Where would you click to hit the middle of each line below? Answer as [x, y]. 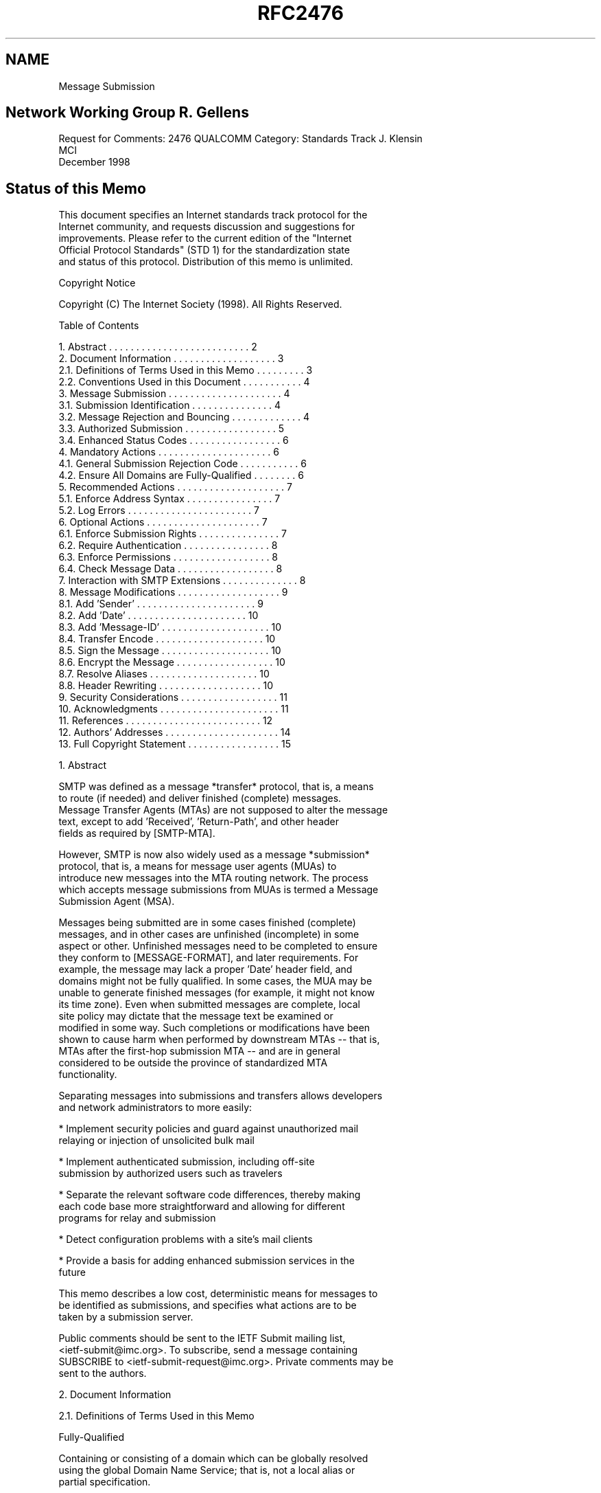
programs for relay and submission [137, 1218]
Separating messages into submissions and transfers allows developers [221, 1096]
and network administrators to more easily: [155, 1108]
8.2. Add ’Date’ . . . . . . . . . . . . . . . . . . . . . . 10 [158, 616]
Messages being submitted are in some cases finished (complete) [207, 923]
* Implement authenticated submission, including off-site [187, 1162]
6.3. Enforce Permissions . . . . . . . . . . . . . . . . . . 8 [168, 557]
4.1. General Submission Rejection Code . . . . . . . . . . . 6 [182, 464]
